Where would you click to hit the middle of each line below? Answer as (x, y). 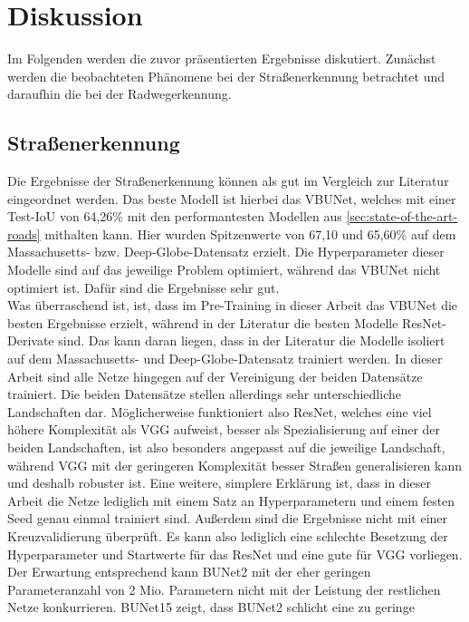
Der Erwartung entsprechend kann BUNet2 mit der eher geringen (189, 572)
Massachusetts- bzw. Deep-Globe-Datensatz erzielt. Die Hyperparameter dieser (226, 252)
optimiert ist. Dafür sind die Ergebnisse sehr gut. (144, 287)
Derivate (31, 340)
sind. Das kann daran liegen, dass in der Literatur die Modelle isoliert (252, 340)
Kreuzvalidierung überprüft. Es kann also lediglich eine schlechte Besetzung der (228, 535)
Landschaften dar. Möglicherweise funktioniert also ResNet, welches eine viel (220, 411)
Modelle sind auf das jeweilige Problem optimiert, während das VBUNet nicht (224, 270)
